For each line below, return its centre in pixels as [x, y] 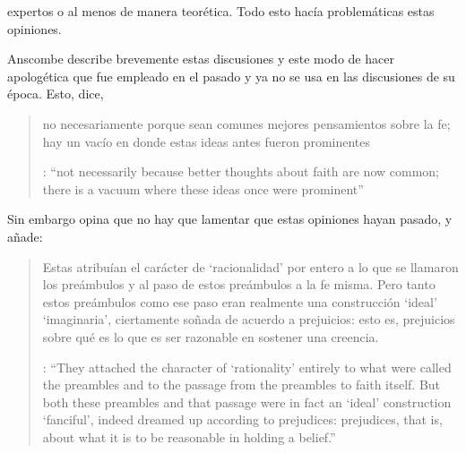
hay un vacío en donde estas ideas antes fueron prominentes [207, 141]
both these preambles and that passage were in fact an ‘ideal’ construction [247, 402]
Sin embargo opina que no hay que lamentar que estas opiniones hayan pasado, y [230, 219]
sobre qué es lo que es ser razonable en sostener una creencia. [211, 336]
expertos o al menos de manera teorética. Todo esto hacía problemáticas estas [221, 11]
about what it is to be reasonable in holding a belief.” [189, 436]
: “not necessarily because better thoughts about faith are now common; [241, 171]
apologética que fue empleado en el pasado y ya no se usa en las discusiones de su [231, 76]
